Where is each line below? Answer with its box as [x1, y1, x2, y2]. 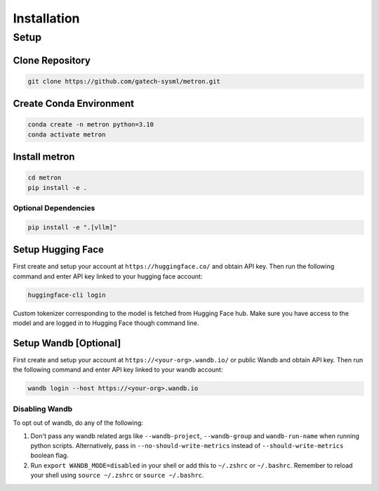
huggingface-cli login [27, 291, 106, 299]
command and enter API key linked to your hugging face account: [13, 272, 203, 281]
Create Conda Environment [13, 98, 135, 110]
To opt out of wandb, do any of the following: [13, 419, 144, 427]
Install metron [13, 151, 75, 163]
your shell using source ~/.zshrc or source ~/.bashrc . [30, 471, 204, 480]
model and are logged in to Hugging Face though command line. [13, 319, 199, 327]
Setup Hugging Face [13, 243, 105, 256]
